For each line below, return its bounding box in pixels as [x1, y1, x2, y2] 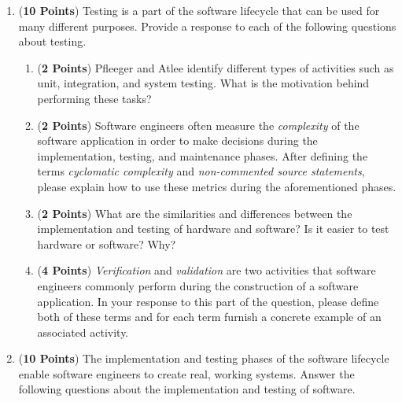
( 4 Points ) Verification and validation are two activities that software [37, 262, 376, 278]
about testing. [18, 33, 87, 50]
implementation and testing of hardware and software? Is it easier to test [37, 220, 389, 237]
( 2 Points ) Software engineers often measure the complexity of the [37, 116, 360, 133]
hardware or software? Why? [37, 235, 176, 252]
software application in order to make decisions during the [37, 132, 318, 149]
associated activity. [37, 323, 129, 340]
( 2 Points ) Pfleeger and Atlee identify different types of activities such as [37, 59, 394, 76]
